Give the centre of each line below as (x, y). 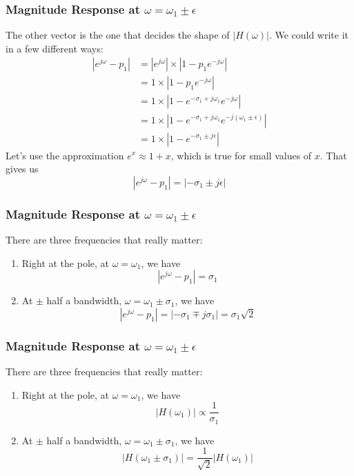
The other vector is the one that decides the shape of (118, 35)
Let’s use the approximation (65, 155)
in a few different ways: (55, 48)
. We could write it (309, 35)
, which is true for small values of (241, 155)
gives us (22, 169)
